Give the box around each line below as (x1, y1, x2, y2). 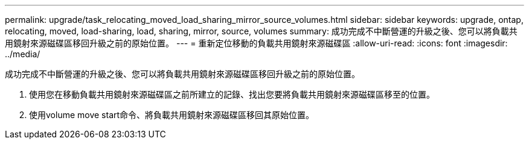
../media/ (5, 49, 40, 59)
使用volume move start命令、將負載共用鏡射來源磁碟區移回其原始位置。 (29, 110, 315, 120)
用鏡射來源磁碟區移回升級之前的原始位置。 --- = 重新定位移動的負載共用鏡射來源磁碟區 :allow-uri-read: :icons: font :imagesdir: (5, 38, 508, 48)
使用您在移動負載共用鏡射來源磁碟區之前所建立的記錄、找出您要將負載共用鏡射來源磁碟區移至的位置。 (29, 89, 435, 99)
